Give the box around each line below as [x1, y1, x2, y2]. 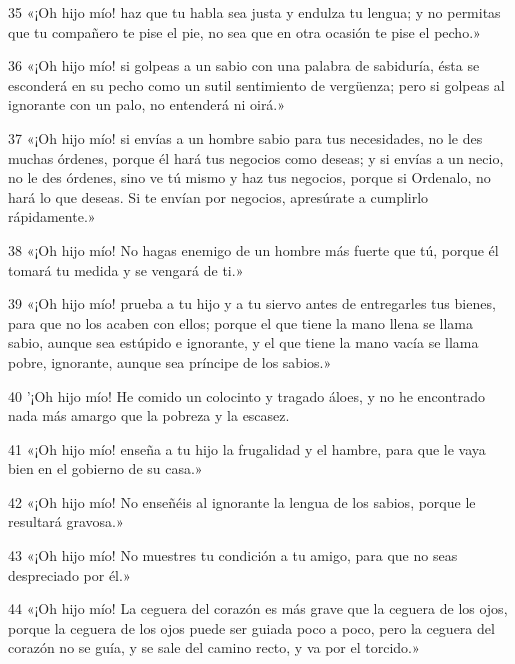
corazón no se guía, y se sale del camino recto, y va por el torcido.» [8, 637, 420, 658]
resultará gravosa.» [8, 511, 124, 532]
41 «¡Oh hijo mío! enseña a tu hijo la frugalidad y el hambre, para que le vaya [8, 438, 486, 459]
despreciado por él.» [8, 564, 131, 585]
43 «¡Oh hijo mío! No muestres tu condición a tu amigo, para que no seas [8, 545, 458, 566]
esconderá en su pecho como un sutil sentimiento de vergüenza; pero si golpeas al [8, 74, 505, 95]
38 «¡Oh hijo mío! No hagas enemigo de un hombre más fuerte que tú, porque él [8, 239, 499, 260]
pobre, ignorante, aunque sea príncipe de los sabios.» [8, 351, 332, 372]
